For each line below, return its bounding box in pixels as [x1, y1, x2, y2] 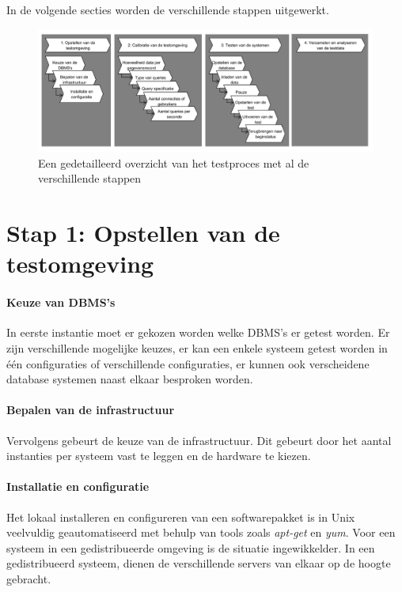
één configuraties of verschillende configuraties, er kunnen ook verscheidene [6, 355, 370, 371]
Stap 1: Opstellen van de [6, 217, 280, 249]
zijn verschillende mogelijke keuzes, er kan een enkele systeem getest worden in [6, 340, 388, 356]
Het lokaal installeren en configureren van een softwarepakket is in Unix [6, 508, 355, 525]
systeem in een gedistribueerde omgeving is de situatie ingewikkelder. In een [6, 539, 375, 556]
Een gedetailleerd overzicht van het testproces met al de [38, 154, 309, 171]
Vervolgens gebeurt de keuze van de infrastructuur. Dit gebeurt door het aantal [6, 432, 392, 448]
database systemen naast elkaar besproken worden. [6, 371, 253, 387]
